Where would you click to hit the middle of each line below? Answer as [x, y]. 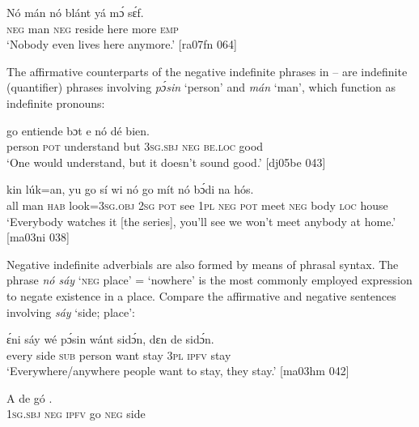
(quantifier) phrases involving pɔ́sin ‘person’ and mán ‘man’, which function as [201, 87]
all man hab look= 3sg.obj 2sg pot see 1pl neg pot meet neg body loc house [197, 205]
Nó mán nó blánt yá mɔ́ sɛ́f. [75, 12]
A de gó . [30, 397]
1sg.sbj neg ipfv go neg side [76, 414]
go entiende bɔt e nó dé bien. [78, 130]
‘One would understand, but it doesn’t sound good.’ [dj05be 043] [166, 162]
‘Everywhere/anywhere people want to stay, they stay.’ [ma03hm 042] [178, 371]
